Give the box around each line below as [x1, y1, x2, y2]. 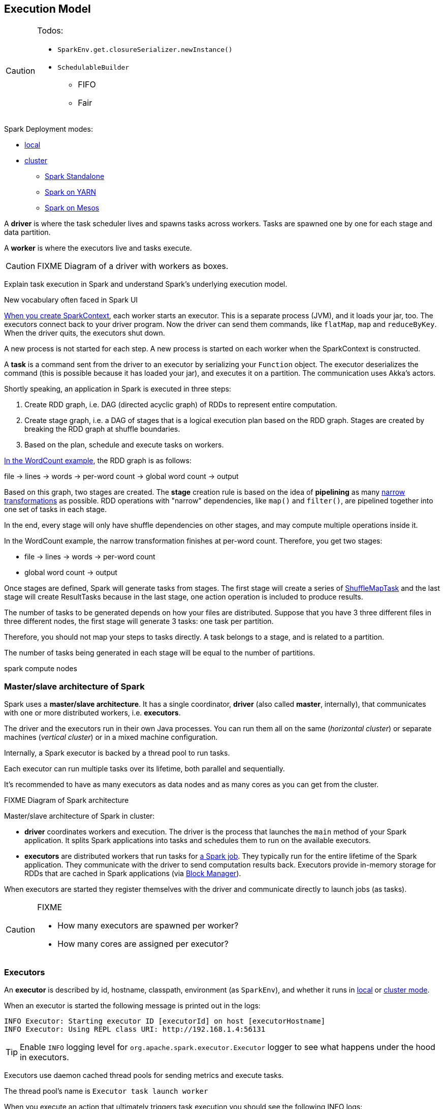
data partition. [4, 228, 51, 237]
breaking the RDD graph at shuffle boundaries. [24, 425, 180, 434]
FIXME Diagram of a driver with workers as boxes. [37, 261, 229, 272]
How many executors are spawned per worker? [57, 920, 239, 931]
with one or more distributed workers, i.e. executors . [4, 708, 181, 717]
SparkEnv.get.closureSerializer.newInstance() [57, 46, 233, 54]
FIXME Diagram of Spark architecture [4, 796, 129, 805]
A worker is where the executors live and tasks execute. [4, 244, 192, 253]
